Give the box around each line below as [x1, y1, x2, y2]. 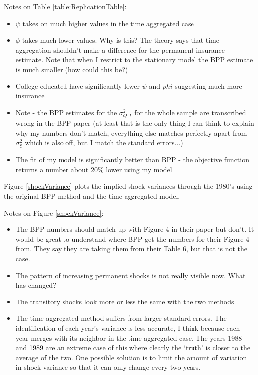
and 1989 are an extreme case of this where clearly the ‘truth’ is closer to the [15, 342, 251, 353]
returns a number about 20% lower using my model [15, 164, 172, 174]
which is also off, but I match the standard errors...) [25, 137, 183, 148]
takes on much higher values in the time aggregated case [22, 18, 194, 28]
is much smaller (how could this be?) [15, 64, 128, 74]
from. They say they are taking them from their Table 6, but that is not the [15, 243, 247, 254]
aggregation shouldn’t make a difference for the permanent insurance [15, 44, 225, 55]
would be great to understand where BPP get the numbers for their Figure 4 [15, 233, 250, 244]
